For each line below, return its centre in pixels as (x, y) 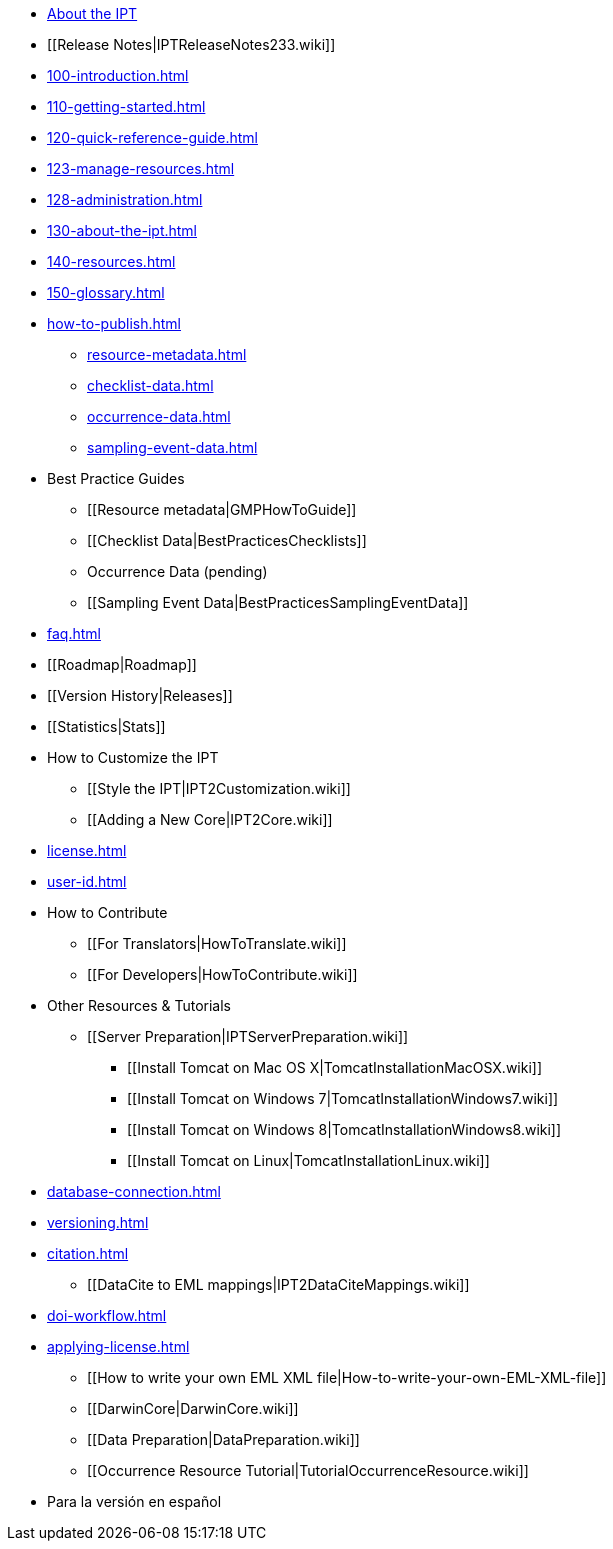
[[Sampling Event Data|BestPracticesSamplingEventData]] (278, 602)
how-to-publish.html (114, 323)
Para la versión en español (134, 1501)
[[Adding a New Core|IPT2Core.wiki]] (210, 819)
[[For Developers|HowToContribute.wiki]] (222, 974)
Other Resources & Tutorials (139, 1005)
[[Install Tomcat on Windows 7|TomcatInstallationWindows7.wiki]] (343, 1098)
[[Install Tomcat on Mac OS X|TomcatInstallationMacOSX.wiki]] (335, 1067)
